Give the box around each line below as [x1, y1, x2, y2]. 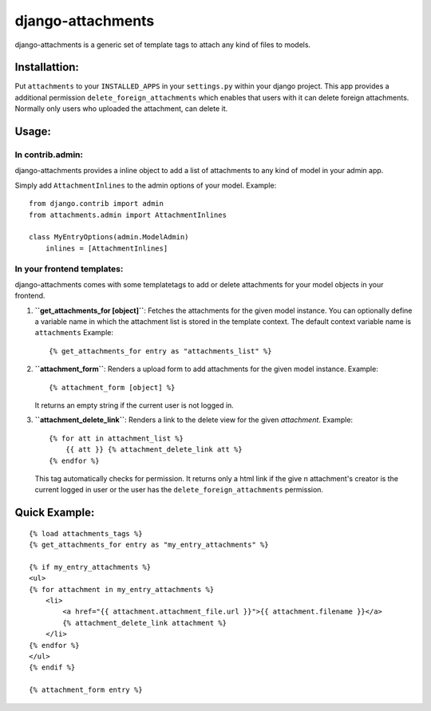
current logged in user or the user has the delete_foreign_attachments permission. [34, 485, 323, 495]
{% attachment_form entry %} [29, 685, 143, 694]
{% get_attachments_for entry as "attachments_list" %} [49, 346, 272, 355]
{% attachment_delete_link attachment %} [62, 618, 227, 627]
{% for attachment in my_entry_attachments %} [29, 585, 215, 594]
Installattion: [14, 61, 80, 74]
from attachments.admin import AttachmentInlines [29, 210, 227, 219]
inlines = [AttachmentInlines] [45, 243, 168, 253]
